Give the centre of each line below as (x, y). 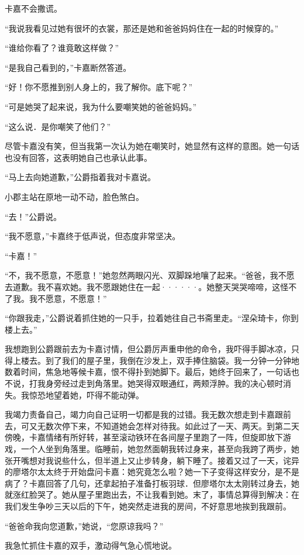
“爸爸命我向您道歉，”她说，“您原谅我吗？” (84, 525)
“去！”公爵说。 (33, 216)
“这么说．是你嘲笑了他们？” (58, 126)
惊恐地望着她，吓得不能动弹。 (86, 394)
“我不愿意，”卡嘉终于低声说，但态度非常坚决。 (93, 236)
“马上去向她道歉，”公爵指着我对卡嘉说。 (80, 177)
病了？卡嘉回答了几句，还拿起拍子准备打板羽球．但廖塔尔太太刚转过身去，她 (152, 483)
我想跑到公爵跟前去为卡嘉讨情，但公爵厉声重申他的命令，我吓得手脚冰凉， (148, 349)
